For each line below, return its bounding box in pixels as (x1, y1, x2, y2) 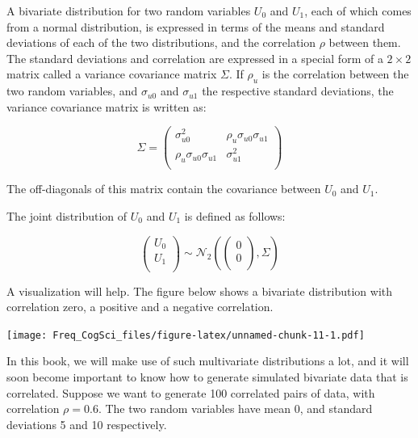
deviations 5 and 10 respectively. (6, 415, 167, 432)
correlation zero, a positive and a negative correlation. (6, 298, 274, 315)
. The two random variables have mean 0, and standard (98, 400, 373, 417)
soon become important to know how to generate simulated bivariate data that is (6, 368, 408, 385)
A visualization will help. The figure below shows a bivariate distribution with (6, 282, 393, 299)
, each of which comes (304, 2, 412, 19)
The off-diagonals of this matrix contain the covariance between (6, 180, 321, 197)
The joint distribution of (6, 207, 127, 224)
